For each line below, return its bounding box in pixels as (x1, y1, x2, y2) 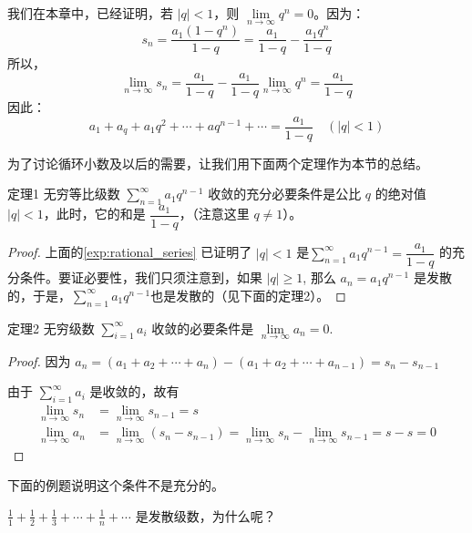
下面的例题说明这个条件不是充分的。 (7, 476, 224, 495)
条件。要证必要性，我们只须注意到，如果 (19, 268, 262, 287)
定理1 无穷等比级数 (7, 184, 120, 203)
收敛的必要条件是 (151, 318, 254, 337)
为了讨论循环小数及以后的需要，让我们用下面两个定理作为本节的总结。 (7, 153, 428, 172)
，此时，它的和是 (43, 204, 146, 223)
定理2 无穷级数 (7, 318, 95, 337)
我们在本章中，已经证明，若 (7, 4, 173, 22)
